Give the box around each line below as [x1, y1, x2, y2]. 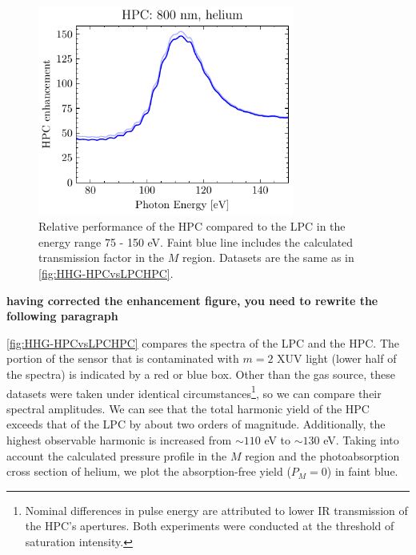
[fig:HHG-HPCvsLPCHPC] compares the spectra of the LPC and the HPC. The [6, 334, 399, 351]
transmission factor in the [38, 249, 165, 266]
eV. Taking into [323, 432, 399, 448]
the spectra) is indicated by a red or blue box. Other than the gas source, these [6, 365, 395, 382]
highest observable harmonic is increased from [6, 432, 232, 448]
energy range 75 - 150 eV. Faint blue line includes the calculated [38, 233, 354, 250]
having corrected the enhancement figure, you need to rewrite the [6, 292, 378, 308]
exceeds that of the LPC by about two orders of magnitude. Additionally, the [6, 416, 386, 432]
